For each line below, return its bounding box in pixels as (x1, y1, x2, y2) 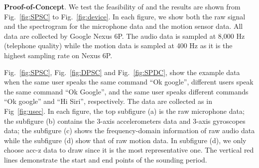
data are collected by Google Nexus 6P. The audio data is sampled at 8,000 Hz (4, 30, 245, 41)
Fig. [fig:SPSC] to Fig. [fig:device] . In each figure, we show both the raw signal (4, 11, 246, 21)
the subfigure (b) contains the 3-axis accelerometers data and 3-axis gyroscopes (4, 115, 246, 126)
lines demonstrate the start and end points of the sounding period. (4, 154, 207, 165)
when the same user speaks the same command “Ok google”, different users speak (4, 77, 254, 87)
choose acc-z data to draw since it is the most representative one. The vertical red (4, 145, 254, 155)
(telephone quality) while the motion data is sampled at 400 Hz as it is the (4, 40, 233, 51)
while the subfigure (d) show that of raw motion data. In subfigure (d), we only (4, 135, 247, 145)
